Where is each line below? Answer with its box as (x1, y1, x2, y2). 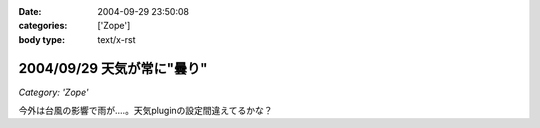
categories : (18, 20, 68, 32)
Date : (18, 6, 42, 17)
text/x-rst (97, 33, 136, 45)
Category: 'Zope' (18, 86, 89, 98)
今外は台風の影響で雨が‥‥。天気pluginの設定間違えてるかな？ (18, 105, 273, 117)
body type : (18, 33, 65, 45)
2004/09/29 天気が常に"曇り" (18, 60, 208, 77)
